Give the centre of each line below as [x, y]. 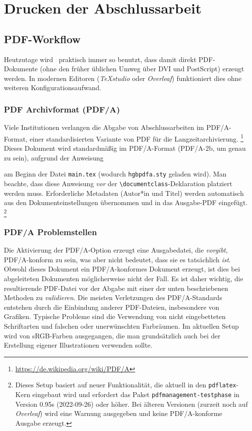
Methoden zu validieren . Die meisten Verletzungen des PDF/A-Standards [113, 297]
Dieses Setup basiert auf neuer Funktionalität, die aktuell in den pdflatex [126, 385]
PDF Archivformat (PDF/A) [62, 109]
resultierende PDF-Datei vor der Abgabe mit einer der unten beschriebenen [116, 288]
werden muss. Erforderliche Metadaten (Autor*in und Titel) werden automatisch [124, 193]
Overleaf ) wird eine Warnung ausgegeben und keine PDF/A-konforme [119, 413]
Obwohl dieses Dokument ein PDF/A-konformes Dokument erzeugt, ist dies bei [122, 269]
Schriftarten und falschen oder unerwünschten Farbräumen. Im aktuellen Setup [121, 326]
